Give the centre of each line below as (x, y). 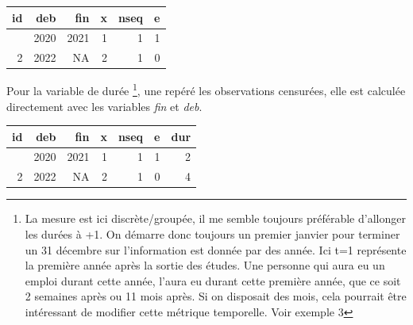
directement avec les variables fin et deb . (104, 106)
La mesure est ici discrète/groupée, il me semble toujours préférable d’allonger (215, 218)
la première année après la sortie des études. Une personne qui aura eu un (205, 265)
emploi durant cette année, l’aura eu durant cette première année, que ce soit (213, 280)
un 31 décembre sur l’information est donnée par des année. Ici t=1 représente (216, 249)
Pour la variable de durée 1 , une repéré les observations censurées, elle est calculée (206, 89)
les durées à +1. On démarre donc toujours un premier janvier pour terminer (212, 234)
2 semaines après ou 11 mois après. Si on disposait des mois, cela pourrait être (216, 296)
